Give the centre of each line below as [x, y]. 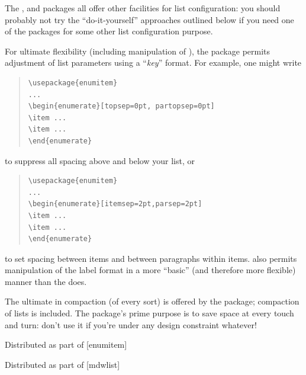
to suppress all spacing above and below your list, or [100, 160]
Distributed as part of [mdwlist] [62, 364]
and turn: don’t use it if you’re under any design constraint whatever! [131, 324]
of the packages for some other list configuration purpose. [109, 31]
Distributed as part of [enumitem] [66, 344]
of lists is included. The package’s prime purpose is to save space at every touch [149, 313]
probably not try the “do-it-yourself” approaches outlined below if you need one [149, 19]
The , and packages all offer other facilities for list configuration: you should [143, 8]
